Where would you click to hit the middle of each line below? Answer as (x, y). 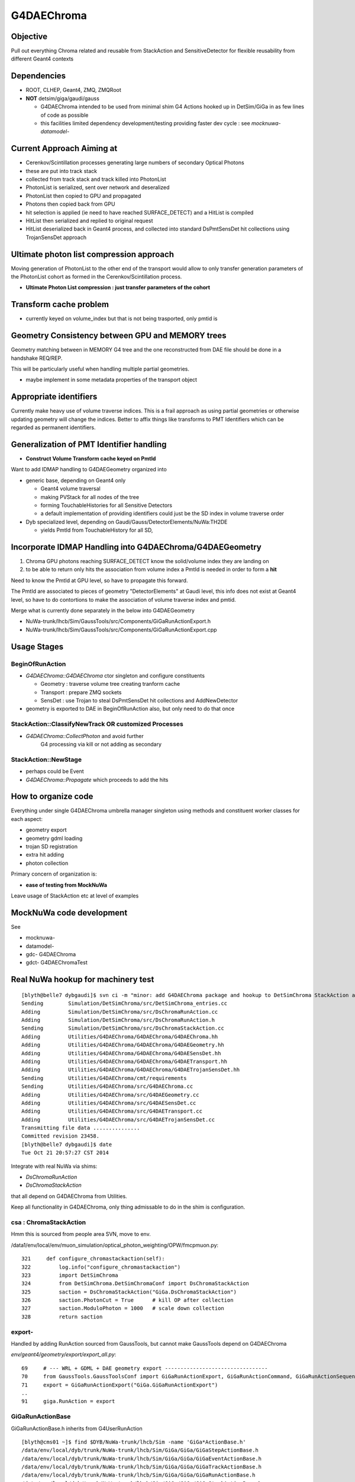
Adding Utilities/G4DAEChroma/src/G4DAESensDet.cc (109, 1103)
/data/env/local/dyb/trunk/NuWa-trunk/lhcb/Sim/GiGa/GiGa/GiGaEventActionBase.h (142, 1459)
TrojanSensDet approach (56, 237)
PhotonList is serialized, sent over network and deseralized (98, 187)
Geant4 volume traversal (70, 488)
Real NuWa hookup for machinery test (83, 980)
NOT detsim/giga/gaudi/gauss (63, 98)
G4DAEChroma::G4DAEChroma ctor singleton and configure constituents (115, 675)
